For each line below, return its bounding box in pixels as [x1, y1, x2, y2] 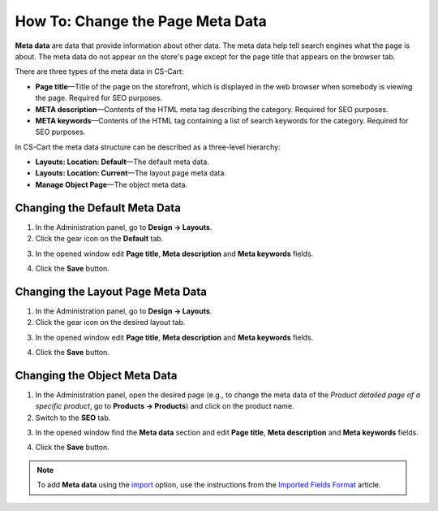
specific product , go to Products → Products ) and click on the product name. [35, 401, 295, 411]
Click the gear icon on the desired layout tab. [35, 318, 186, 327]
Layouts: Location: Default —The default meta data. [35, 157, 210, 167]
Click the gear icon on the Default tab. [35, 234, 164, 244]
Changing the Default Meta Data [15, 201, 182, 214]
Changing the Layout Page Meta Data [15, 284, 207, 298]
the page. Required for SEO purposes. [35, 93, 162, 103]
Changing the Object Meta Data [15, 368, 178, 382]
